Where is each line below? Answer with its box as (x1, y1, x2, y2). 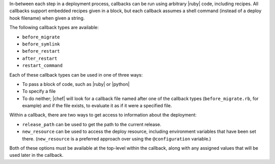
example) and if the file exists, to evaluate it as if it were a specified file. (22, 103, 173, 109)
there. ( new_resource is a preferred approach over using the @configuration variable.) (22, 135, 211, 142)
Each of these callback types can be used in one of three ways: (9, 72, 143, 78)
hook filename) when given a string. (9, 15, 85, 21)
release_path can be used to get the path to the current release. (22, 121, 161, 127)
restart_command (22, 63, 63, 68)
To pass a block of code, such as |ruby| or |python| (22, 81, 130, 87)
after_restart (22, 55, 58, 61)
